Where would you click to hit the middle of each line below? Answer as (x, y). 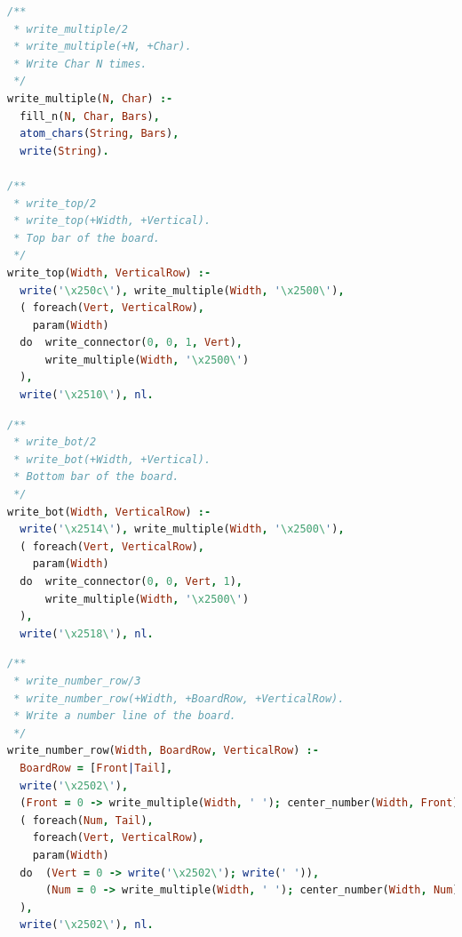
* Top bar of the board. (87, 238)
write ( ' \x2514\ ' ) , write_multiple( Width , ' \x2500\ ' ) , (182, 529)
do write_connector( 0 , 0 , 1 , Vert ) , (131, 343)
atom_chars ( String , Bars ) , (100, 134)
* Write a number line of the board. (125, 716)
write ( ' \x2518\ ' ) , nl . (87, 633)
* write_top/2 (55, 203)
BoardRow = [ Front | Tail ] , (96, 768)
